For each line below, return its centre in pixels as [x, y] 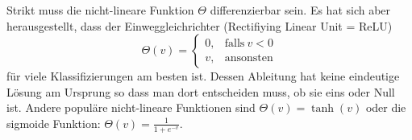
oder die [386, 107]
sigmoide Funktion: [54, 123]
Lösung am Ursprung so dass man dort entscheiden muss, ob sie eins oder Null [201, 91]
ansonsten [249, 58]
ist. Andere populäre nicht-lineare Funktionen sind [131, 107]
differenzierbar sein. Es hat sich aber [300, 10]
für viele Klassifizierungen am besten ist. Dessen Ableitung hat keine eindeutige [203, 76]
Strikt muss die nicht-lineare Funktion [100, 10]
